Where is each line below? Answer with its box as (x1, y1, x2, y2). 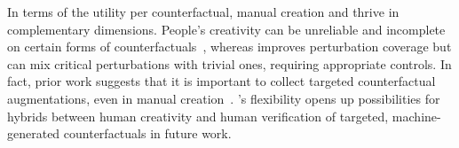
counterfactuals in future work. (63, 124, 232, 143)
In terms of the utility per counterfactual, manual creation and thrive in (7, 3, 400, 20)
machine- (392, 106, 441, 125)
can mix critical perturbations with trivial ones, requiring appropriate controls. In (7, 54, 452, 73)
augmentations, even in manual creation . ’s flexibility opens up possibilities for (7, 89, 440, 107)
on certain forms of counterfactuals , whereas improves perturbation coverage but (7, 37, 452, 56)
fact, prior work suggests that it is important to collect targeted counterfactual (7, 72, 436, 90)
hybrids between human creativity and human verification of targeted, (7, 106, 389, 125)
